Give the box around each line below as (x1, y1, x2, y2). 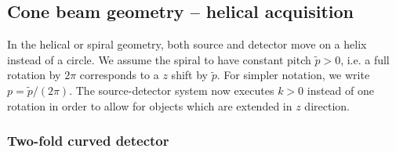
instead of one (307, 81, 374, 98)
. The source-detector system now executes (69, 81, 274, 98)
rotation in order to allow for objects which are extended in (7, 97, 292, 114)
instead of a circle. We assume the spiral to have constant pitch (7, 51, 311, 67)
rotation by (7, 67, 61, 83)
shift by (171, 67, 208, 83)
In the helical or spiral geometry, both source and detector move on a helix (7, 36, 367, 52)
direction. (304, 97, 350, 114)
